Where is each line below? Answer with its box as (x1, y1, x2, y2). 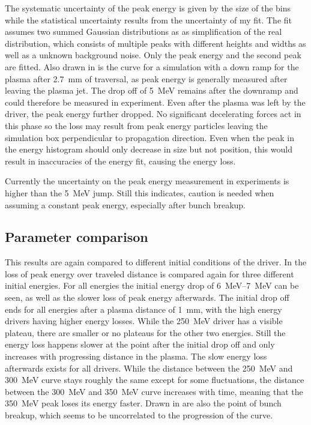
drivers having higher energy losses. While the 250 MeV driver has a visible (5, 315, 283, 327)
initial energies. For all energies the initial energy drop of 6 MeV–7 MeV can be (5, 279, 299, 292)
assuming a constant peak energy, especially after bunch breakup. (5, 198, 246, 211)
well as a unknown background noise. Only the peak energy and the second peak (5, 49, 301, 61)
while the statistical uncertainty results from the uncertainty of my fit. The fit (5, 13, 292, 26)
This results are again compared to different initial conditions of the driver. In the (5, 256, 307, 268)
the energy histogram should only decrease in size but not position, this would (5, 143, 292, 155)
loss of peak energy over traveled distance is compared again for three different (5, 267, 294, 280)
